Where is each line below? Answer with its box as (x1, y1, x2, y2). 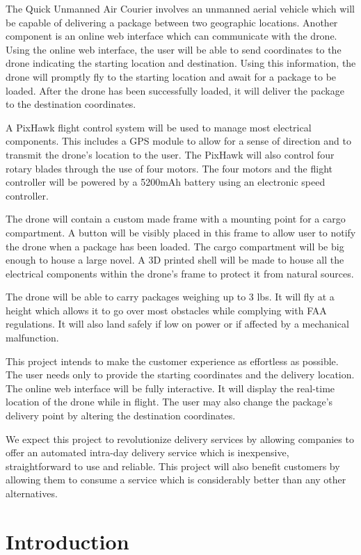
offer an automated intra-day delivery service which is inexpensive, (6, 445, 289, 460)
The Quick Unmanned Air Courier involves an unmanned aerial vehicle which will (6, 1, 355, 15)
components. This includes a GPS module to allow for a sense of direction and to (6, 134, 351, 148)
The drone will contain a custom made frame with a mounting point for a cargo (6, 211, 346, 226)
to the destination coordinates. (6, 97, 136, 111)
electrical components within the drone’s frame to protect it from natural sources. (6, 266, 354, 280)
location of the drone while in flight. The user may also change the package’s (6, 394, 333, 409)
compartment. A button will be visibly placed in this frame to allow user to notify (6, 225, 356, 239)
